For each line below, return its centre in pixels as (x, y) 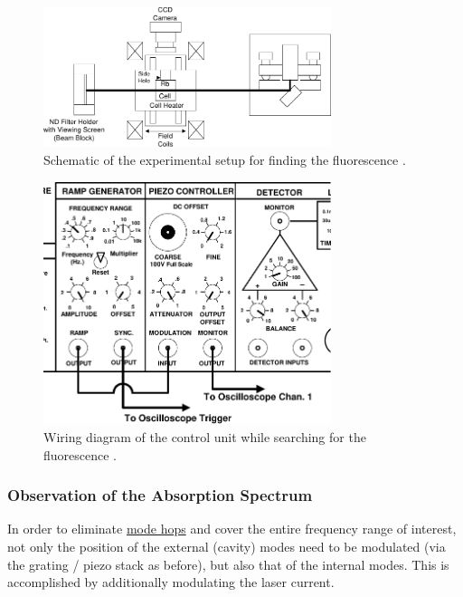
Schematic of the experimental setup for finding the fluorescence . (225, 160)
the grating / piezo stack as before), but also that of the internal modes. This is (228, 564)
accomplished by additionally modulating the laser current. (171, 582)
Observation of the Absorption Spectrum (160, 495)
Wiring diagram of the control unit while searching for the (205, 436)
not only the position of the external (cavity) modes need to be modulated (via (227, 546)
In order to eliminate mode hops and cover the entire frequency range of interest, (232, 529)
